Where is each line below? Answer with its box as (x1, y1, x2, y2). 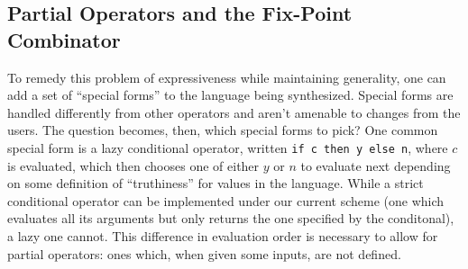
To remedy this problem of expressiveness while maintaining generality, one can (7, 67, 446, 86)
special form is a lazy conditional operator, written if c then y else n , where (7, 138, 448, 157)
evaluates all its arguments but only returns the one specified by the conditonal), (7, 209, 454, 228)
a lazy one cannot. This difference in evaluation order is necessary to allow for (7, 227, 438, 245)
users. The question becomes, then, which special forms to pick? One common (7, 121, 438, 139)
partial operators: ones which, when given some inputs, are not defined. (7, 244, 401, 263)
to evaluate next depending (300, 156, 451, 175)
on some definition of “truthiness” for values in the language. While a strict (7, 174, 424, 193)
